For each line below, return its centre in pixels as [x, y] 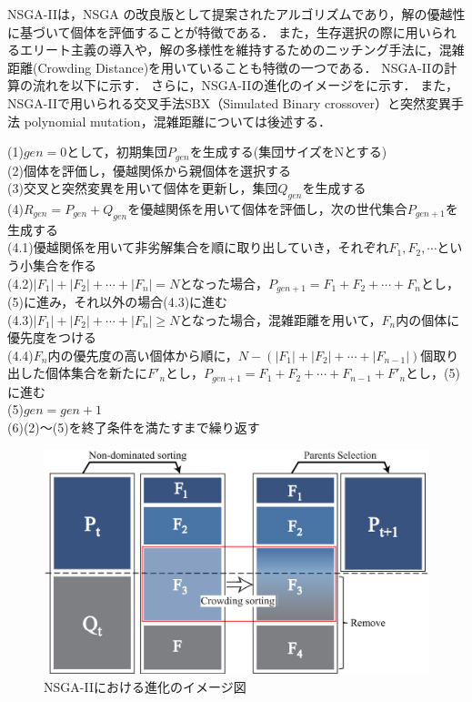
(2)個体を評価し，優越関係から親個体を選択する [149, 170]
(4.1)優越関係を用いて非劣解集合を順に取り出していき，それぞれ [198, 247]
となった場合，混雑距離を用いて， [281, 319]
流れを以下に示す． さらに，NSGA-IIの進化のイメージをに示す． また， [245, 85]
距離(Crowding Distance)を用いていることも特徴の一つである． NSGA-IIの [226, 67]
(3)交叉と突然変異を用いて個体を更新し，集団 [143, 188]
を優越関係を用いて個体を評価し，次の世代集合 [267, 209]
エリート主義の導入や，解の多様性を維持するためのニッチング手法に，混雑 [242, 50]
